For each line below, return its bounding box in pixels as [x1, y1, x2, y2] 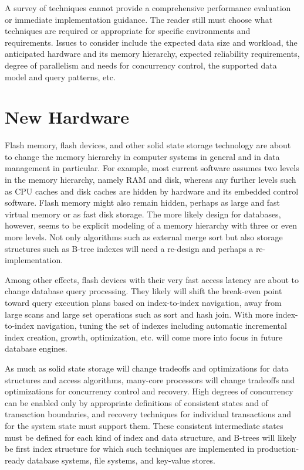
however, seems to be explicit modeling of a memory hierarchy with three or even [5, 219, 298, 231]
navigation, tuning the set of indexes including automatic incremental [36, 319, 287, 332]
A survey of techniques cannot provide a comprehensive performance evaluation [5, 2, 291, 13]
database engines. [5, 342, 67, 355]
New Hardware [5, 105, 130, 129]
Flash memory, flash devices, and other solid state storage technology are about [5, 139, 291, 151]
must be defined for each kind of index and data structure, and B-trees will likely [5, 431, 297, 443]
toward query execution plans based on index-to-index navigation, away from [5, 297, 282, 308]
